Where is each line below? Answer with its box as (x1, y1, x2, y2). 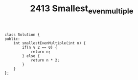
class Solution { (4, 32, 40, 37)
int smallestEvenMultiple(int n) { (13, 40, 86, 45)
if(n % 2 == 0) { (22, 45, 57, 50)
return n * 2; (30, 58, 60, 62)
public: (4, 36, 21, 41)
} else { (22, 53, 40, 59)
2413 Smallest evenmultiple (30, 3, 134, 16)
